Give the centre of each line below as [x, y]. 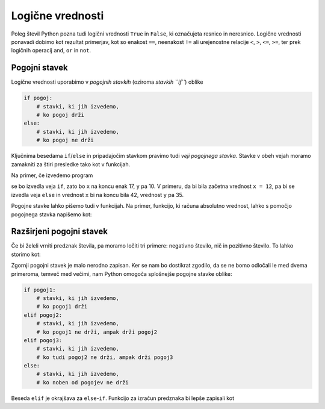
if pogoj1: [40, 290]
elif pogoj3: [43, 340]
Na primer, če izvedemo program [52, 175]
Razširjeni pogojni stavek [60, 232]
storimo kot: [26, 254]
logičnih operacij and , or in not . [51, 51]
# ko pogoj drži [60, 115]
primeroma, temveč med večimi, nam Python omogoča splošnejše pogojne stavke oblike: [122, 273]
